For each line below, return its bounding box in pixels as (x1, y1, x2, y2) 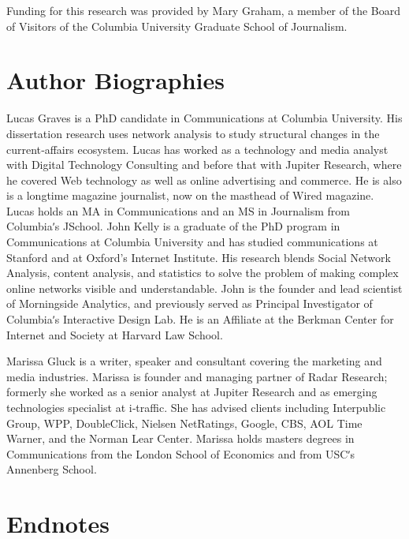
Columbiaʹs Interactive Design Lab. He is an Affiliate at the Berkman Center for (6, 311, 394, 328)
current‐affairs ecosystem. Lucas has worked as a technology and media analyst (6, 140, 389, 157)
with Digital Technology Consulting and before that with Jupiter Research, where (6, 156, 402, 173)
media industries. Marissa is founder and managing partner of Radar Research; (6, 368, 388, 384)
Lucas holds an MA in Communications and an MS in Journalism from (6, 202, 350, 219)
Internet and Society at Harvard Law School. (6, 326, 223, 342)
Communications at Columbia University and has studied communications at (6, 234, 378, 250)
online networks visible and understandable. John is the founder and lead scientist (6, 279, 403, 296)
